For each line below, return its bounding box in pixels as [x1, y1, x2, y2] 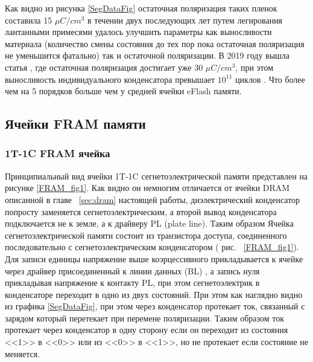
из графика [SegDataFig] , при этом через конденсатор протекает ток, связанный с [5, 300, 305, 312]
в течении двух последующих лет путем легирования [87, 13, 283, 26]
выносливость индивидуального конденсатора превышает [5, 73, 215, 85]
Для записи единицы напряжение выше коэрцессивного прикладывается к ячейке [5, 252, 303, 265]
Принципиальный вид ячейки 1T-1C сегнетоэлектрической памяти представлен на [5, 169, 308, 182]
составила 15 [5, 13, 52, 26]
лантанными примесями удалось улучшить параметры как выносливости [5, 25, 272, 38]
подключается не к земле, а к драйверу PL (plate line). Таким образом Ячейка [5, 217, 294, 230]
